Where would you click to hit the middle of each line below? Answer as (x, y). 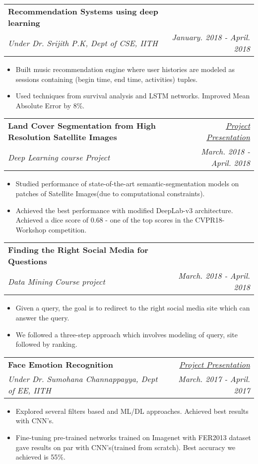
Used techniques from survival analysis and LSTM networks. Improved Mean (133, 96)
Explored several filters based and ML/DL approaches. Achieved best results (132, 411)
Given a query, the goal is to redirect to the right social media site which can (133, 308)
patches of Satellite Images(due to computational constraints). (110, 193)
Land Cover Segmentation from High (82, 126)
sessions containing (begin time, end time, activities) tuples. (107, 79)
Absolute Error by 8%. (50, 105)
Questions (28, 261)
